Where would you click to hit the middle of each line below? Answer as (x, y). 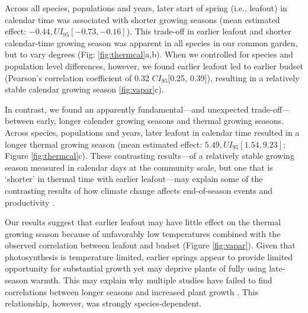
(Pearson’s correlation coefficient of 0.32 (77, 77)
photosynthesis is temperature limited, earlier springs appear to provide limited (149, 256)
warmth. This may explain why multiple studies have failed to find (151, 280)
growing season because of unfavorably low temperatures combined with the (143, 233)
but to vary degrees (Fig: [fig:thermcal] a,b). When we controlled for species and (149, 54)
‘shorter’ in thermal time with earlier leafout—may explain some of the (134, 179)
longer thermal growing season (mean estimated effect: (104, 144)
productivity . (30, 202)
